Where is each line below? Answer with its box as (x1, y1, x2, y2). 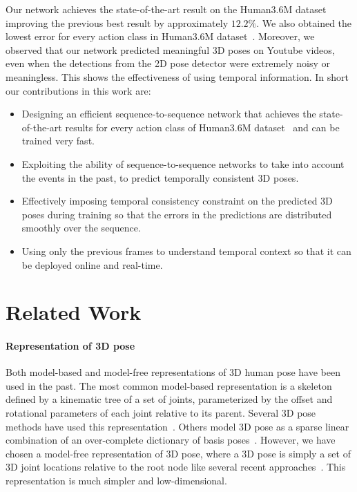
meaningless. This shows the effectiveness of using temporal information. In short (6, 69, 349, 84)
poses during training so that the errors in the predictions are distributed (21, 207, 332, 221)
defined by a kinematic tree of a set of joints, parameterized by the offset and (6, 392, 333, 406)
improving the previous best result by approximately (6, 15, 229, 30)
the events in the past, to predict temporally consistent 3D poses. (21, 170, 299, 184)
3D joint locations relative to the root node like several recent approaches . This (6, 460, 346, 474)
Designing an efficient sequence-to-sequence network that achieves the (21, 106, 316, 121)
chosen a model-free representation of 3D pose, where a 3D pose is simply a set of (6, 446, 351, 460)
